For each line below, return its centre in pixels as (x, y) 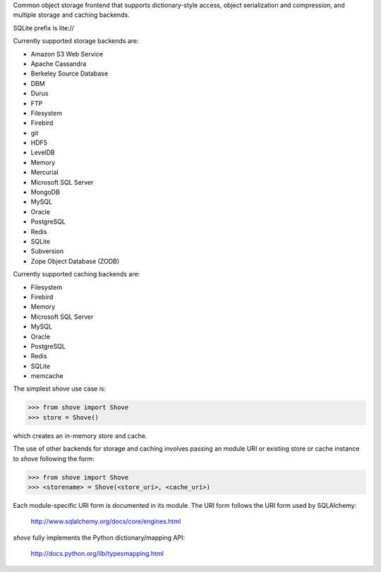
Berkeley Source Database (69, 73)
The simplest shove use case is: (59, 389)
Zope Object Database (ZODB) (75, 261)
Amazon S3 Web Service (67, 54)
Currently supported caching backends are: (77, 274)
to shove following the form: (54, 458)
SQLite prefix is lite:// (43, 28)
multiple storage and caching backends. (71, 15)
